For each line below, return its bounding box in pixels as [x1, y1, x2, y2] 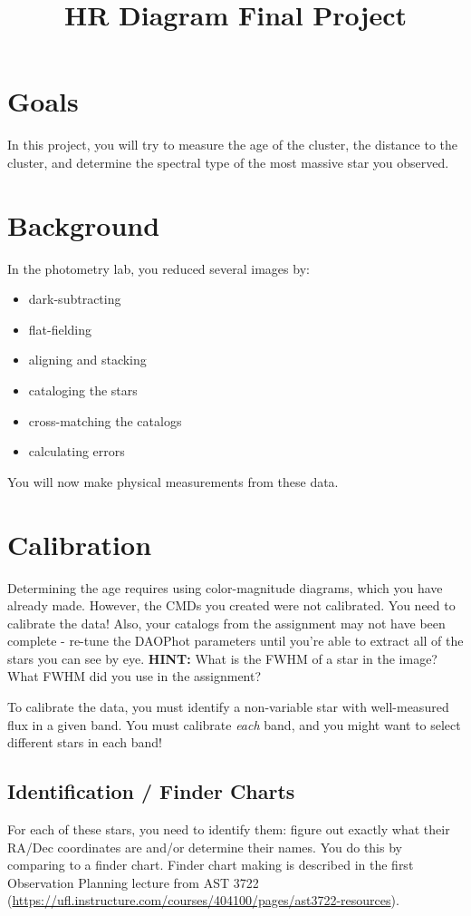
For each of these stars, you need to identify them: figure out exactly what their [7, 820, 450, 839]
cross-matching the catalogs [28, 411, 182, 430]
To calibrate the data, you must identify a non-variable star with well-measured [7, 697, 449, 716]
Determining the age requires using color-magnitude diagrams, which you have [7, 578, 443, 597]
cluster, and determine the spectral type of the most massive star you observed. [7, 152, 449, 171]
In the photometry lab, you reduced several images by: [7, 258, 310, 278]
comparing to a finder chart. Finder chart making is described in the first [7, 855, 414, 874]
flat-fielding [28, 319, 92, 338]
